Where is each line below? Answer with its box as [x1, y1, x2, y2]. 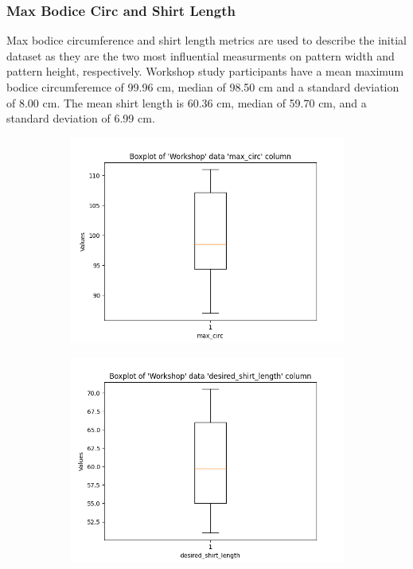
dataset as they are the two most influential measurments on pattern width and [6, 47, 395, 64]
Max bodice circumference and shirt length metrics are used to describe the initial [6, 32, 407, 49]
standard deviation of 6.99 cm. [6, 110, 155, 127]
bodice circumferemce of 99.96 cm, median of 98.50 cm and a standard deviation [6, 79, 399, 95]
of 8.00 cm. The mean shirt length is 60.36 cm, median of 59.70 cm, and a [6, 94, 367, 111]
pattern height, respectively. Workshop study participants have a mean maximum [6, 63, 404, 80]
